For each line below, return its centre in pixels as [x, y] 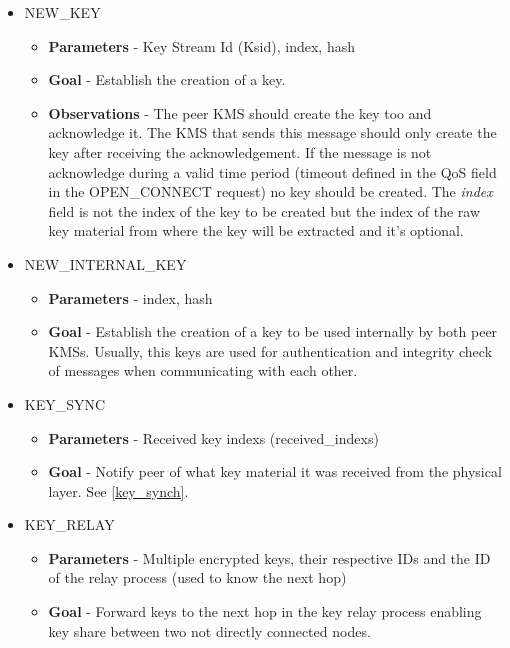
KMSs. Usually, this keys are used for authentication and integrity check [270, 350]
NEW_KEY [62, 12]
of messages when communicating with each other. [203, 370]
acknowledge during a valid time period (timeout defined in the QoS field [272, 171]
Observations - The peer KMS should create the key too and [240, 112]
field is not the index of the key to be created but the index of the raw [264, 210]
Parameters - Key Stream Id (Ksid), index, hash [202, 45]
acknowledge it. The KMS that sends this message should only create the [272, 132]
